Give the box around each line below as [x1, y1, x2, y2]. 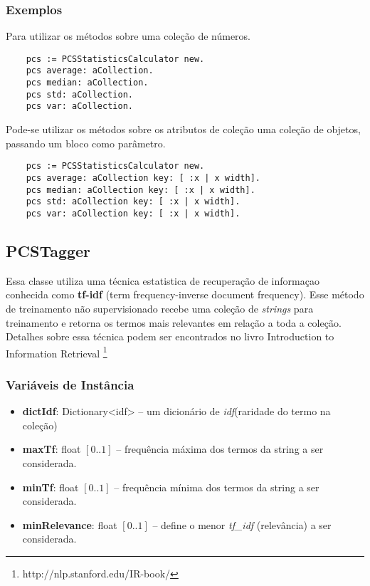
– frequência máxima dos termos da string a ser [116, 441, 324, 456]
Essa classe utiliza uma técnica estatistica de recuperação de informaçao [6, 273, 319, 288]
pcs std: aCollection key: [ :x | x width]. [26, 197, 240, 207]
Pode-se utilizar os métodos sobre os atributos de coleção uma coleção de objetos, [6, 122, 361, 137]
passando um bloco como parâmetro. [6, 135, 166, 150]
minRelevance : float [22, 517, 117, 532]
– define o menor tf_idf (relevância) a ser [152, 517, 332, 532]
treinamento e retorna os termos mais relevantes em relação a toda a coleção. [6, 315, 342, 330]
